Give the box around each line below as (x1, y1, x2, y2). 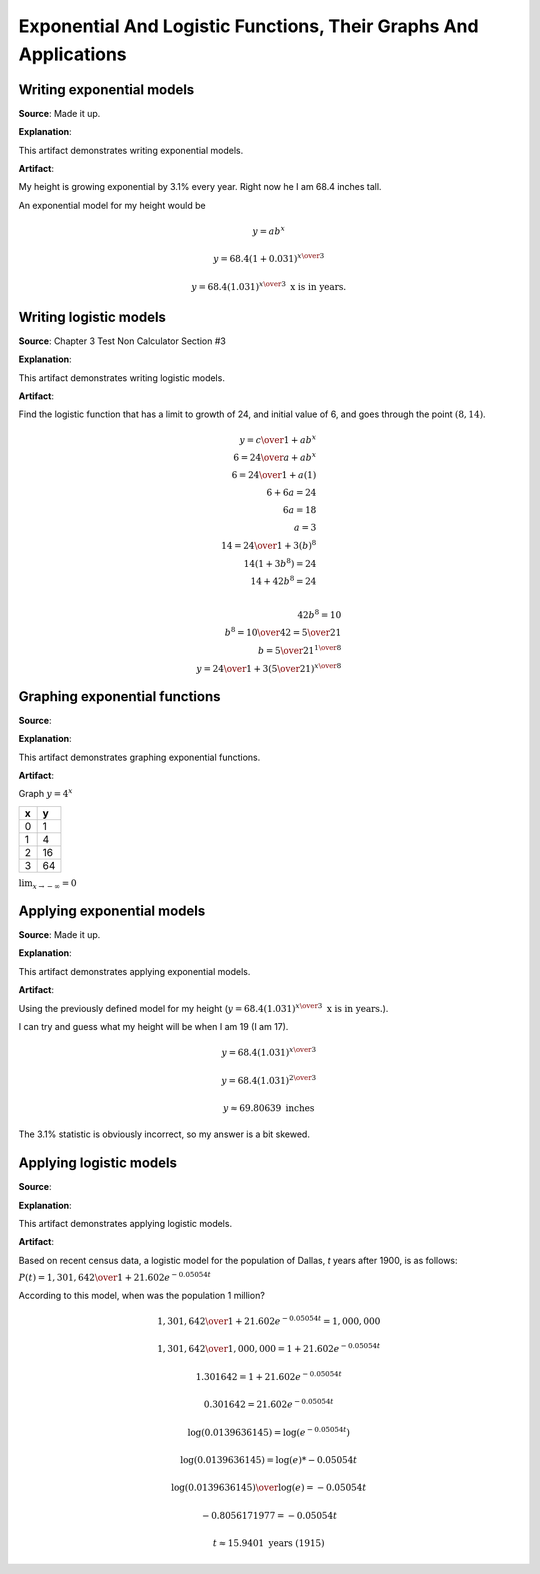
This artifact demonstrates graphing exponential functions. (18, 751, 261, 763)
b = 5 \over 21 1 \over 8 (257, 643, 342, 656)
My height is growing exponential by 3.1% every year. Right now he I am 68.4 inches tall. (18, 181, 382, 193)
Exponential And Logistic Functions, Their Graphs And (18, 15, 479, 37)
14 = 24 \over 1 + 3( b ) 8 (221, 538, 317, 551)
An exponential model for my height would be (18, 199, 206, 211)
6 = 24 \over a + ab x (233, 450, 317, 463)
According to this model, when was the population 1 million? (18, 1289, 265, 1301)
